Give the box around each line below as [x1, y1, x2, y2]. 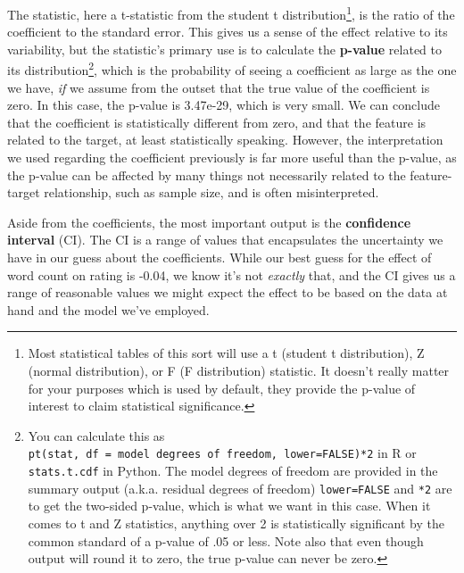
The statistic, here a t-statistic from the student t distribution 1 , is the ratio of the [7, 3, 455, 23]
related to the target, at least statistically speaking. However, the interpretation [7, 130, 443, 149]
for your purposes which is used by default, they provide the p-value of [28, 378, 416, 397]
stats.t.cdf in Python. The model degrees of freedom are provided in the [28, 461, 438, 480]
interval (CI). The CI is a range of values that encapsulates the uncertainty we [7, 230, 443, 249]
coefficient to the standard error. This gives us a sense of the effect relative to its [7, 22, 448, 41]
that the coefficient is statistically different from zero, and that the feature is [7, 112, 427, 131]
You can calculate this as [28, 426, 165, 444]
